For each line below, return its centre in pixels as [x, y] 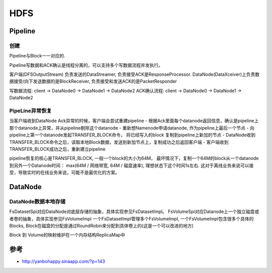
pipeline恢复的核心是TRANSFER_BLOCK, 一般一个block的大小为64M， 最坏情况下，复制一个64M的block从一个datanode [134, 158]
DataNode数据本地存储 [37, 201]
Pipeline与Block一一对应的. [37, 56]
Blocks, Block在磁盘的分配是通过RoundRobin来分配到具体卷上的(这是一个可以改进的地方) [101, 226]
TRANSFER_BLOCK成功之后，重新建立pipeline [57, 149]
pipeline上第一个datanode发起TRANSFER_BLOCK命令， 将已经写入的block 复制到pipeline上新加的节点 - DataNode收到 [132, 135]
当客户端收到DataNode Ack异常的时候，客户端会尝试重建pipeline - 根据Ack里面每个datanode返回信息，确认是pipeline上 [134, 121]
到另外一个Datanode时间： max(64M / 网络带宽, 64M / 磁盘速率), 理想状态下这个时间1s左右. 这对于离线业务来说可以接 [131, 165]
